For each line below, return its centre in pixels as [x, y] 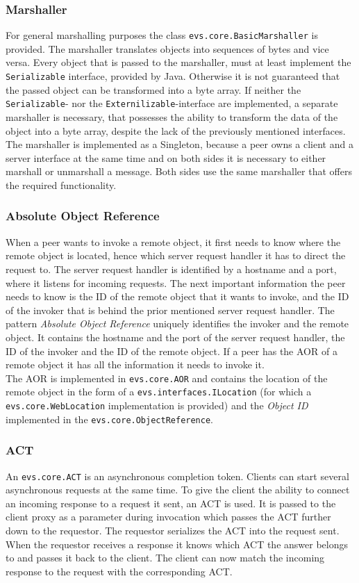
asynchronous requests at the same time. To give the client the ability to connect [178, 490]
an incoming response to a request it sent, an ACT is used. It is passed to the [171, 503]
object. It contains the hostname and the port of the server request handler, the [175, 337]
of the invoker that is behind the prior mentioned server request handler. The [170, 310]
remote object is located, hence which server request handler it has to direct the [176, 255]
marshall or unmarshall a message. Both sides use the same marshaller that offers [179, 171]
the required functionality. [61, 184]
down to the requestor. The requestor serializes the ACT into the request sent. [173, 530]
